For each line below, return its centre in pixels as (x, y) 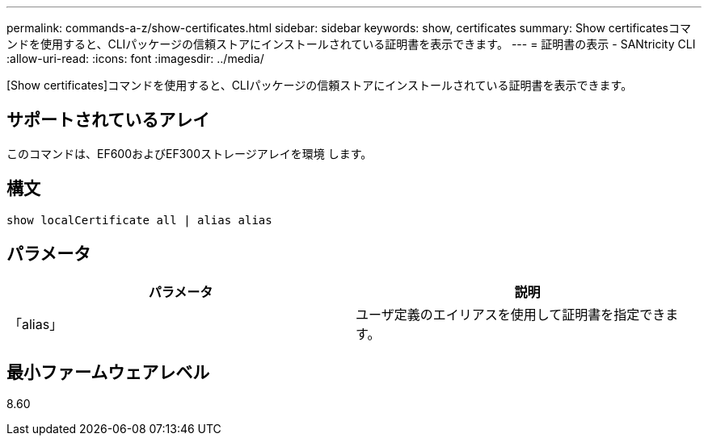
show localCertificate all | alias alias (139, 220)
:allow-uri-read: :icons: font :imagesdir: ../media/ (135, 58)
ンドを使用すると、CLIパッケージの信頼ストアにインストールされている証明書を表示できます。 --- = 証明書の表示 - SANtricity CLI (351, 44)
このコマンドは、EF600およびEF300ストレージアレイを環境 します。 (190, 153)
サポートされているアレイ (108, 120)
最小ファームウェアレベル (108, 372)
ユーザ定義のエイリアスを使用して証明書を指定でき (511, 314)
